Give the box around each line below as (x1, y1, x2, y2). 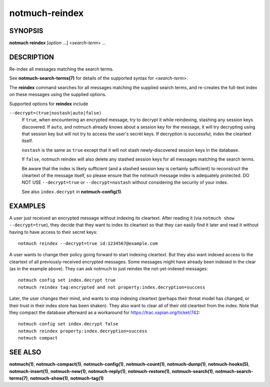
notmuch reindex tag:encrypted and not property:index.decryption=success (18, 284, 205, 290)
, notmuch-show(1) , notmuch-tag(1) (27, 375, 104, 381)
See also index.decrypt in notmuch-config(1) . (21, 188, 122, 195)
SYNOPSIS (9, 27, 43, 35)
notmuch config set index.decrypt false (18, 321, 118, 327)
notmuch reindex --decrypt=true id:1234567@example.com (18, 240, 158, 246)
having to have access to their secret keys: (9, 229, 97, 235)
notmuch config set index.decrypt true (18, 277, 116, 283)
